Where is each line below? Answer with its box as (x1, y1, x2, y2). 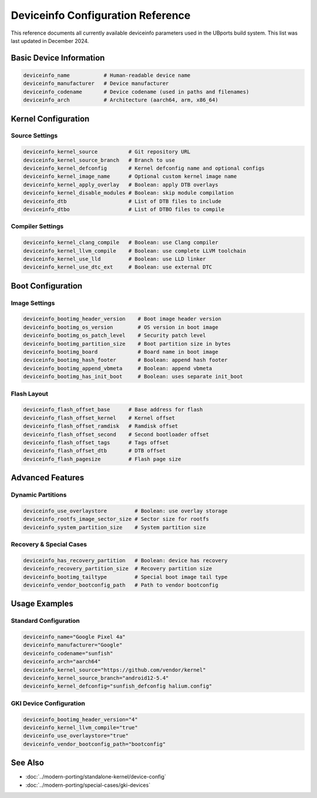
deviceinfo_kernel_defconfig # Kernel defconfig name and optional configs (23, 165, 265, 172)
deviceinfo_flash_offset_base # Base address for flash (23, 406, 203, 413)
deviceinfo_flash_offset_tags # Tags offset (23, 439, 169, 446)
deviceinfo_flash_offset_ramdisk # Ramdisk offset (23, 423, 178, 430)
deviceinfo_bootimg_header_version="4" (23, 716, 138, 723)
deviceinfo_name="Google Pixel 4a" (23, 633, 126, 641)
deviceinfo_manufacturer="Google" (23, 642, 123, 649)
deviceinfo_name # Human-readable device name (23, 72, 191, 79)
